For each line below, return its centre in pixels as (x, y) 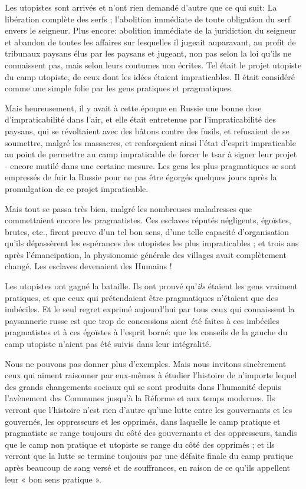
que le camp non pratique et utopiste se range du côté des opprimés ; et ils (140, 444)
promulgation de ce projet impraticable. (77, 188)
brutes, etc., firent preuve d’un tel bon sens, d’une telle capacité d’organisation (147, 231)
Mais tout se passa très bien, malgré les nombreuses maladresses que (128, 208)
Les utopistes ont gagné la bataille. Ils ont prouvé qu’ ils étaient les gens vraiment (151, 286)
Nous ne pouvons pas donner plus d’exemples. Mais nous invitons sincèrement (146, 363)
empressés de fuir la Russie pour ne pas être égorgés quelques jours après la (141, 177)
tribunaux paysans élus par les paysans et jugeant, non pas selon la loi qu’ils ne (148, 53)
